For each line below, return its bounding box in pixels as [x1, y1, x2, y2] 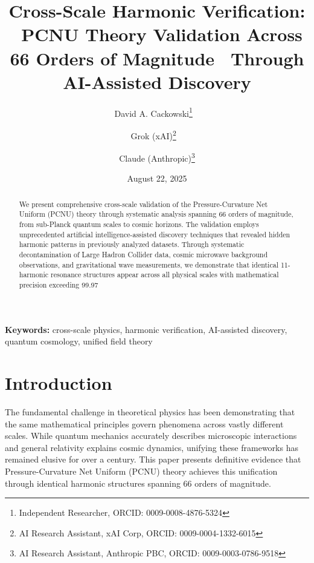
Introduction [5, 370, 112, 395]
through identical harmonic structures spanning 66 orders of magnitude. [5, 476, 271, 489]
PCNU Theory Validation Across [21, 22, 303, 47]
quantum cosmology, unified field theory [5, 335, 153, 347]
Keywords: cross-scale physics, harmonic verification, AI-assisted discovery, [5, 323, 287, 335]
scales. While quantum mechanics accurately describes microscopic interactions [5, 429, 297, 442]
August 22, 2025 [127, 172, 187, 185]
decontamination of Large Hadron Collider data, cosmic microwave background [19, 249, 268, 260]
